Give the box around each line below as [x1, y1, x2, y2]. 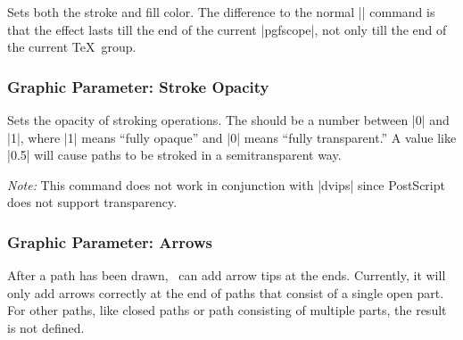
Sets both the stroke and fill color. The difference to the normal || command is [7, 3, 435, 21]
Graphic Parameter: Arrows [7, 230, 212, 253]
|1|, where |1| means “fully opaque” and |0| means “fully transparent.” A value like [7, 128, 457, 146]
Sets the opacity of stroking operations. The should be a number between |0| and [7, 111, 450, 129]
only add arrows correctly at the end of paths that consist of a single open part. [7, 283, 444, 302]
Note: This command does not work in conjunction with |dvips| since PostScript [7, 175, 445, 194]
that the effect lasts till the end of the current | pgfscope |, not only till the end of [7, 20, 447, 38]
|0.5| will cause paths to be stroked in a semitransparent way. [7, 145, 342, 164]
